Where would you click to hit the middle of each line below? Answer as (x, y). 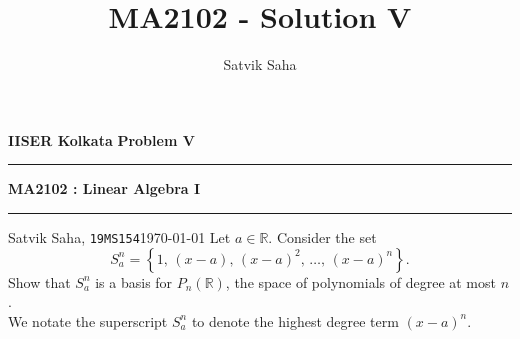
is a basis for (134, 281)
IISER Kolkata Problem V (101, 139)
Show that (39, 281)
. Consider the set (322, 236)
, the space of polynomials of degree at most (360, 281)
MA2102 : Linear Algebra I (104, 188)
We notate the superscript (88, 320)
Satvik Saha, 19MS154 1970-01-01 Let (119, 236)
